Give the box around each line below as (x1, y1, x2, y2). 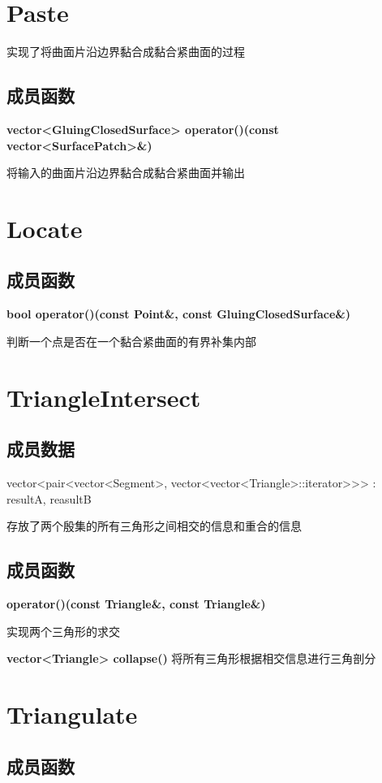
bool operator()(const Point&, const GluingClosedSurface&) (6, 305, 351, 322)
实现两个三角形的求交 (6, 622, 120, 639)
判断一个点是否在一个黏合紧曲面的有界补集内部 (6, 332, 256, 349)
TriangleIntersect (6, 380, 201, 413)
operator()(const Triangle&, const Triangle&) (6, 595, 266, 612)
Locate (6, 211, 83, 244)
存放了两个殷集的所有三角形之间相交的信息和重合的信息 (6, 517, 302, 534)
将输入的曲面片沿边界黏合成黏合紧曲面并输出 (6, 164, 245, 181)
